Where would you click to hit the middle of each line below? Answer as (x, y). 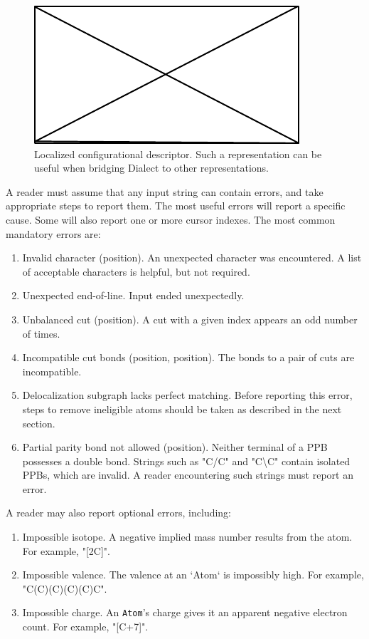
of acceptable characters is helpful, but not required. (136, 271)
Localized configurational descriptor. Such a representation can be (178, 154)
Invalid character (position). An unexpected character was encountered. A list (192, 258)
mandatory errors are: (53, 233)
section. (39, 423)
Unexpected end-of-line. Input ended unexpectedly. (133, 295)
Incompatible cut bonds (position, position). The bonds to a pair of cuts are (188, 357)
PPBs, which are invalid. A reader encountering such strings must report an (188, 475)
